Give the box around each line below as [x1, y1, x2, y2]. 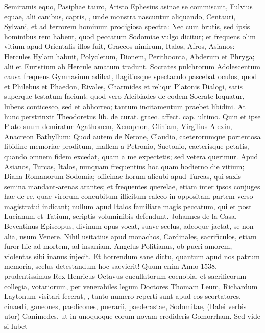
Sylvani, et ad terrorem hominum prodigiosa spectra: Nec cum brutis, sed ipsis [4, 21, 250, 32]
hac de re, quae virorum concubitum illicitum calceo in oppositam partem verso [4, 191, 253, 201]
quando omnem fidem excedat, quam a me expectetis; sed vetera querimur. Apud [4, 150, 258, 161]
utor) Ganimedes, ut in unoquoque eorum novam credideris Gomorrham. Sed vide [4, 311, 260, 321]
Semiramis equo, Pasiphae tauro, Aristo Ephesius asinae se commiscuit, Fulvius [4, 1, 253, 11]
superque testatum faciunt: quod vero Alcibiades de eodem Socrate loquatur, [4, 91, 245, 101]
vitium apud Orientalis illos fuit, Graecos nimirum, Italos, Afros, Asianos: [4, 41, 235, 52]
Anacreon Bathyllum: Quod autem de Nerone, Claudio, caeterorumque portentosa [4, 131, 261, 141]
